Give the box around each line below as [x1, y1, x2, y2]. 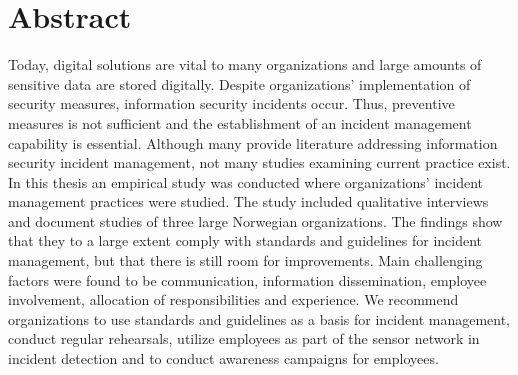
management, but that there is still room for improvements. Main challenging [8, 250, 483, 271]
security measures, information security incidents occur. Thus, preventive [8, 93, 455, 114]
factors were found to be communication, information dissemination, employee [8, 269, 487, 290]
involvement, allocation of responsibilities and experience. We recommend [8, 289, 459, 310]
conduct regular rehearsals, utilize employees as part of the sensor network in [8, 328, 480, 349]
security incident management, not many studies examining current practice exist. [8, 152, 511, 173]
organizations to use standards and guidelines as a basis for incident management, [8, 308, 511, 329]
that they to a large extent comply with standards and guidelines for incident [8, 230, 483, 251]
